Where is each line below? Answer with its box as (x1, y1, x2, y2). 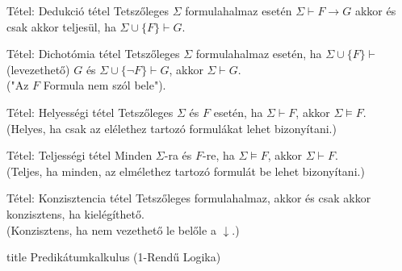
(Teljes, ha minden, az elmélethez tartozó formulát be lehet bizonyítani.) (6, 162, 365, 179)
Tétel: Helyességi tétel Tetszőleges (6, 103, 174, 120)
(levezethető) (6, 60, 70, 77)
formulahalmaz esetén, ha (195, 45, 322, 62)
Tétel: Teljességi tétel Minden (6, 147, 153, 164)
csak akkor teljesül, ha (6, 18, 116, 35)
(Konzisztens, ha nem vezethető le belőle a (6, 221, 216, 238)
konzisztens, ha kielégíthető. (6, 205, 144, 222)
